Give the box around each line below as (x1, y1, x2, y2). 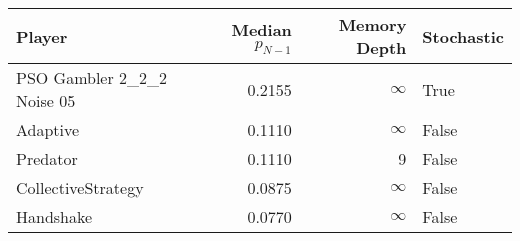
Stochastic (422, 24, 504, 48)
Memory (338, 13, 407, 36)
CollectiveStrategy (16, 176, 144, 199)
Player (16, 24, 68, 48)
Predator (16, 147, 78, 170)
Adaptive (16, 118, 80, 141)
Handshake (16, 205, 93, 228)
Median (231, 17, 292, 41)
